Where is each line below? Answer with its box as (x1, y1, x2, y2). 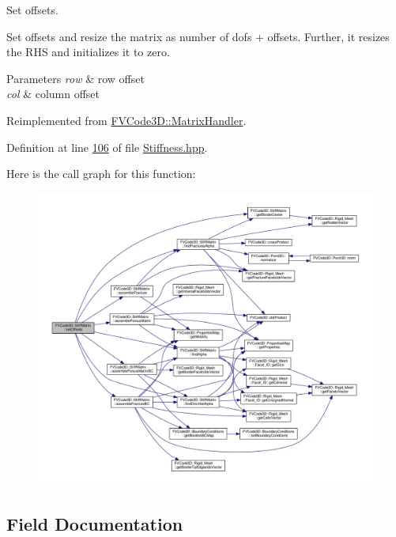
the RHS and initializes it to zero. (6, 43, 170, 60)
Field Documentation (6, 511, 183, 535)
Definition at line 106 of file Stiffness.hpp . (6, 138, 208, 155)
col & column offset (6, 85, 100, 102)
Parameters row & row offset (6, 70, 145, 86)
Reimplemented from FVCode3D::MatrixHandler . (6, 112, 247, 128)
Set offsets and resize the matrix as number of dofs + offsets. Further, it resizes (6, 28, 390, 44)
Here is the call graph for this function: (6, 165, 196, 182)
